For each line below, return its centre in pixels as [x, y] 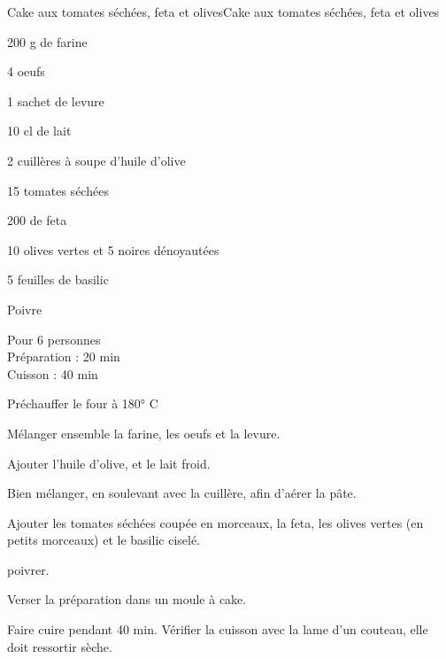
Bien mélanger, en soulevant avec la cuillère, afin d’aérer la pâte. [182, 493]
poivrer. [28, 569]
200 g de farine [47, 41]
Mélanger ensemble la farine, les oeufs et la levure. [144, 433]
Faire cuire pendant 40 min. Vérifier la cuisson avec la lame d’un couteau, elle [218, 629]
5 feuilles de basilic [58, 279]
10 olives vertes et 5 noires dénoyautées [113, 249]
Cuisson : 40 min [53, 373]
